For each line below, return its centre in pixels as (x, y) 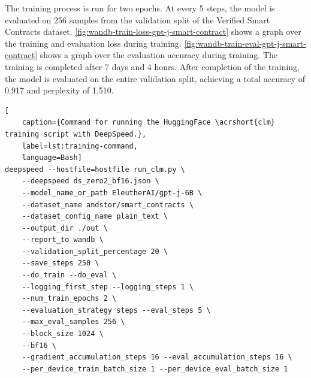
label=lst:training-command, (80, 146)
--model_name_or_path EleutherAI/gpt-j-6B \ (112, 193)
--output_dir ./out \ (65, 228)
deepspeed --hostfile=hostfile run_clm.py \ (95, 169)
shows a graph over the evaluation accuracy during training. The (159, 55)
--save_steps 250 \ (61, 263)
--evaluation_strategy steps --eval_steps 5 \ (116, 310)
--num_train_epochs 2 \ (69, 299)
